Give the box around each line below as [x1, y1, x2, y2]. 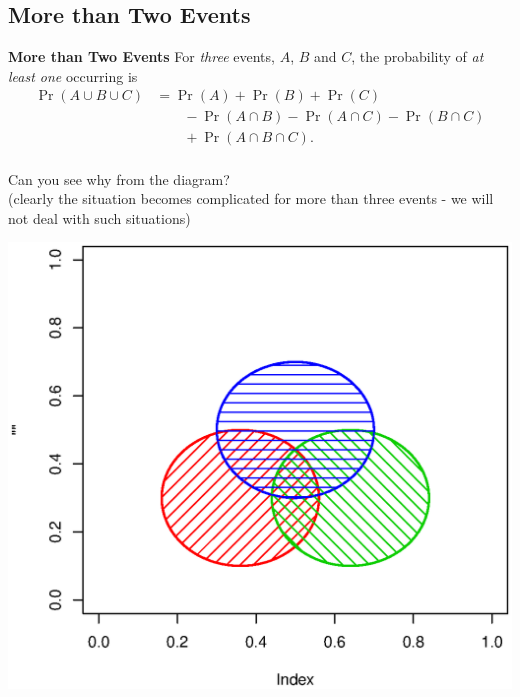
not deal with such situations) [8, 207, 191, 228]
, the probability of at [351, 46, 484, 67]
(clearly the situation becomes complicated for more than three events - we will [8, 188, 494, 209]
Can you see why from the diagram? [8, 168, 230, 189]
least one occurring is [8, 65, 138, 86]
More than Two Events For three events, [8, 46, 275, 67]
